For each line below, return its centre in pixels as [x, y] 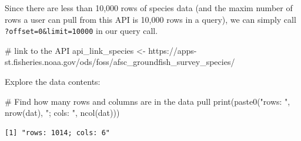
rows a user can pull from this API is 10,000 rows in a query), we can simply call [150, 19]
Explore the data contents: [53, 82]
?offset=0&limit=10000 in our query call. [81, 31]
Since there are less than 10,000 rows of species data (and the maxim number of [149, 8]
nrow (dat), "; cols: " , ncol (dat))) [62, 113]
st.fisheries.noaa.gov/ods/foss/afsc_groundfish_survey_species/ [120, 62]
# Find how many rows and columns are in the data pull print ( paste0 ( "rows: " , [148, 101]
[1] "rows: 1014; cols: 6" [57, 133]
